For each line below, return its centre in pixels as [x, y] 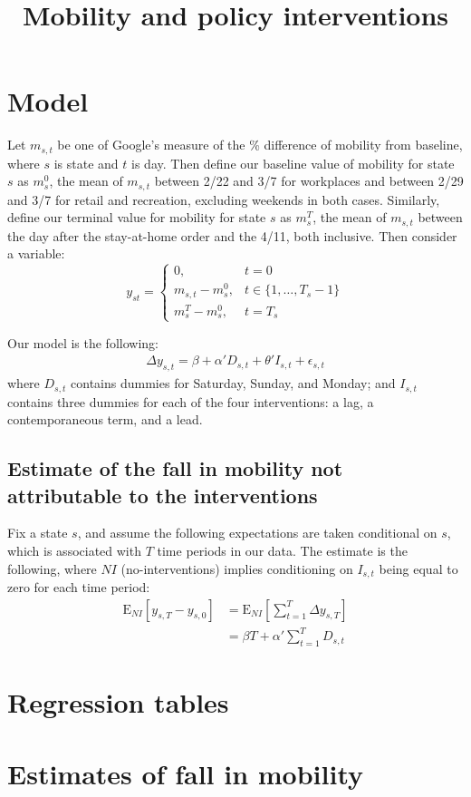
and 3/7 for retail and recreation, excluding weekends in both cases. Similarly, [224, 199]
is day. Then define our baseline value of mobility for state [293, 163]
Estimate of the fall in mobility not [175, 468]
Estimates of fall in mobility [186, 773]
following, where [52, 568]
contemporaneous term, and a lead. [105, 419]
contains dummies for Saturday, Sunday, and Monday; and [233, 383]
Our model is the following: [83, 342]
